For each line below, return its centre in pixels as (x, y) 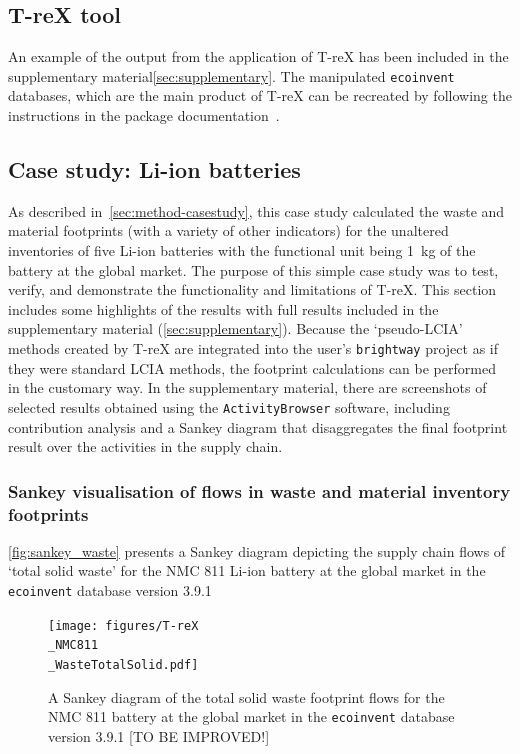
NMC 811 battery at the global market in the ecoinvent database (251, 716)
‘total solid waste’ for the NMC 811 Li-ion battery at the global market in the (247, 570)
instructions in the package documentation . (144, 115)
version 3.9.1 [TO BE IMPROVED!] (159, 735)
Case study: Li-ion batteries (154, 169)
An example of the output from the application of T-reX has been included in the (258, 56)
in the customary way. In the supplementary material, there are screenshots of (247, 387)
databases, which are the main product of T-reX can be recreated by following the (260, 95)
